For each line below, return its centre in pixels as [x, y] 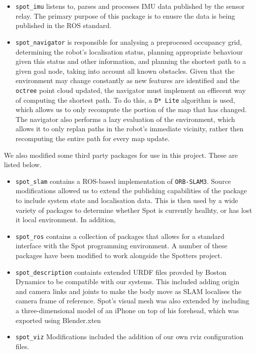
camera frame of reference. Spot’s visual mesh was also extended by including [132, 301]
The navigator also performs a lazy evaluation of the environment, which [125, 119]
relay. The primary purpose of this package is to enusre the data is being [125, 15]
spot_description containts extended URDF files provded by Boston [121, 272]
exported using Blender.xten [58, 320]
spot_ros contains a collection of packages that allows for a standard [120, 236]
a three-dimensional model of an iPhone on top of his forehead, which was [127, 310]
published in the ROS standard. [64, 25]
